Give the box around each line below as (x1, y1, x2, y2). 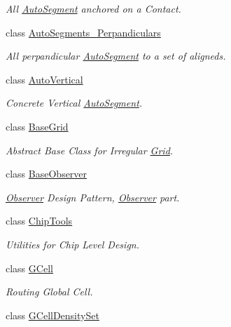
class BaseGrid (6, 119, 69, 133)
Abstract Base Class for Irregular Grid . (6, 142, 174, 157)
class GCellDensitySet (6, 307, 99, 322)
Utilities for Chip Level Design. (6, 236, 139, 251)
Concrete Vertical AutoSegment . (6, 95, 143, 110)
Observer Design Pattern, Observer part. (6, 189, 180, 204)
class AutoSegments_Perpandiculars (6, 25, 161, 39)
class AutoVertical (6, 72, 83, 86)
